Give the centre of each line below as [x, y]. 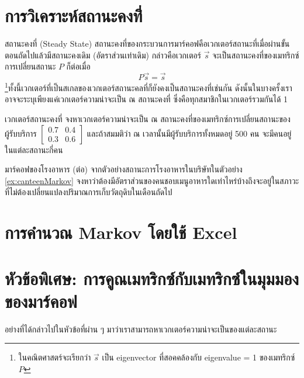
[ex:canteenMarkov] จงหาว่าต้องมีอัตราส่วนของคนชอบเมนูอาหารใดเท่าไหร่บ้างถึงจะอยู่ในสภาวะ [152, 180]
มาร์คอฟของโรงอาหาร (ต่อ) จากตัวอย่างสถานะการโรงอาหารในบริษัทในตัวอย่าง [124, 169]
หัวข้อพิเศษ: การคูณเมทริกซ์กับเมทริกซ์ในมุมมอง [152, 278]
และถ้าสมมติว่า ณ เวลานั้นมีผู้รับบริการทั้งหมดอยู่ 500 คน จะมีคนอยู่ [189, 133]
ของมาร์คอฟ [41, 301]
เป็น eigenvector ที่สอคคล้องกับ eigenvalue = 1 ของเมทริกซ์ [198, 357]
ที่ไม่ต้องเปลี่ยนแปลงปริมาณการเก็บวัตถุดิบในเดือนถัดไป [89, 192]
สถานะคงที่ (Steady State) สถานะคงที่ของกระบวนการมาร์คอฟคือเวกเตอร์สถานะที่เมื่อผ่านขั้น [147, 44]
